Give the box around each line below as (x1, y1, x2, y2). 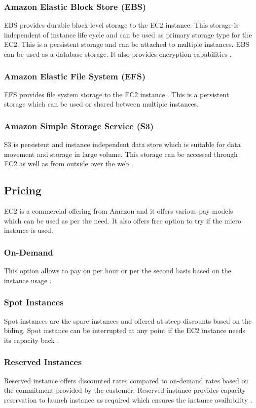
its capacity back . (4, 334, 59, 345)
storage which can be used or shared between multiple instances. (4, 99, 199, 109)
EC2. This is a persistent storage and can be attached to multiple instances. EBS (4, 39, 250, 49)
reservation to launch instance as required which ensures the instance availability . (4, 394, 253, 405)
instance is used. (4, 225, 53, 235)
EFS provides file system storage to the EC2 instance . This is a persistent (4, 89, 229, 99)
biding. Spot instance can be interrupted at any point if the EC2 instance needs (4, 325, 245, 335)
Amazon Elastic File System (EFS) (4, 70, 146, 82)
